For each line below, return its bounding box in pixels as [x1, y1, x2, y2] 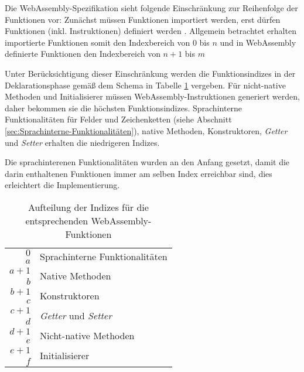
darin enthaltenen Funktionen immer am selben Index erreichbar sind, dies [5, 167, 272, 179]
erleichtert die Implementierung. [5, 179, 120, 191]
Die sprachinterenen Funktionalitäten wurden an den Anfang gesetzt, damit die [5, 156, 290, 168]
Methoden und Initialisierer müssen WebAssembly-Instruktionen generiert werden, [5, 90, 300, 103]
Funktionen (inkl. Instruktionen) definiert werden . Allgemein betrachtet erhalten [5, 25, 296, 37]
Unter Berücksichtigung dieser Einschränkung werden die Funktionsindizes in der [5, 67, 296, 79]
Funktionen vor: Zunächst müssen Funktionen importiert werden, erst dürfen [5, 13, 281, 25]
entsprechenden [25, 213, 88, 227]
